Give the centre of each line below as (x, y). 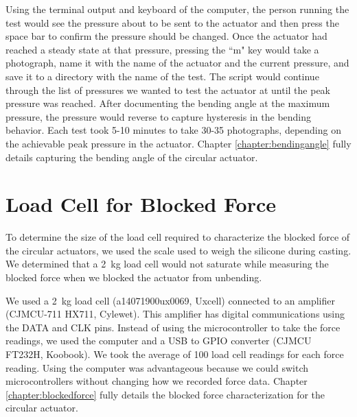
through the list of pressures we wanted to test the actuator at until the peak (168, 90)
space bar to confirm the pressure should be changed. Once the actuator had (166, 36)
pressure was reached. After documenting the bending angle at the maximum (168, 103)
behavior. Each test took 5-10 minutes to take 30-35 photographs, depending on (173, 130)
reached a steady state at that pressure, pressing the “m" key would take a (162, 49)
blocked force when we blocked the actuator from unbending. (134, 277)
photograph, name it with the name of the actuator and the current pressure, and (177, 63)
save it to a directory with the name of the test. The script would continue (162, 76)
